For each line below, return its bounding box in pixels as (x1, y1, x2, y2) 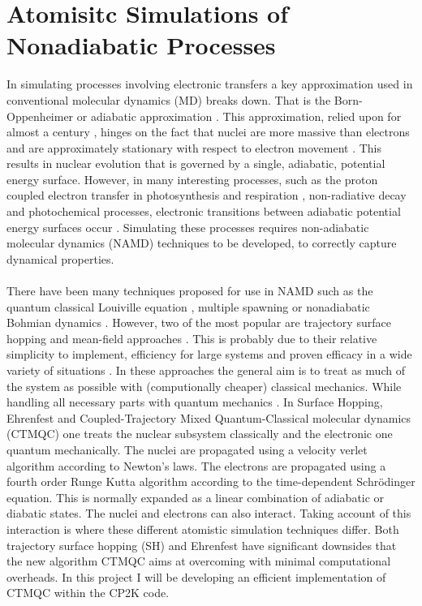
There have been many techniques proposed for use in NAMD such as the (6, 282, 373, 299)
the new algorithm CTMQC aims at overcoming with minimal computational (6, 552, 391, 569)
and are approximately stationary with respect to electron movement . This (6, 139, 382, 156)
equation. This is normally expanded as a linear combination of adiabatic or (6, 488, 385, 505)
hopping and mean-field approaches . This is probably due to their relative (6, 329, 377, 346)
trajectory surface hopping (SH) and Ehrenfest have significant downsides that (6, 536, 397, 553)
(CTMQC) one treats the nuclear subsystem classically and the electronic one (6, 425, 393, 442)
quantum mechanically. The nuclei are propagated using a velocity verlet (6, 441, 368, 458)
